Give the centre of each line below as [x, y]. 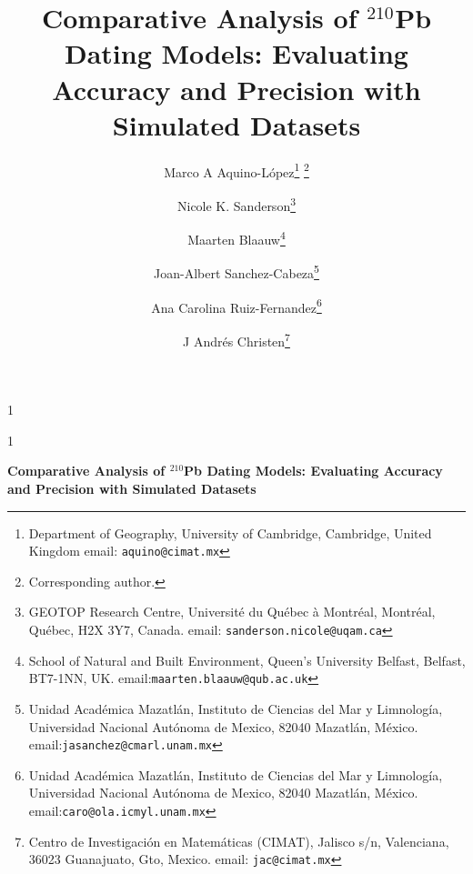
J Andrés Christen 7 [236, 339]
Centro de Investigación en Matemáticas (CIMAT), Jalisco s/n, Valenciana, [239, 841]
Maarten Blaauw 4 [236, 238]
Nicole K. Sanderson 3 [236, 204]
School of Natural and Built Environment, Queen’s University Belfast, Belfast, [247, 660]
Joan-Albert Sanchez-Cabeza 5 [236, 272]
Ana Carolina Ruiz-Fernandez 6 [236, 306]
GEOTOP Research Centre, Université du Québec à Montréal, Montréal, [232, 612]
